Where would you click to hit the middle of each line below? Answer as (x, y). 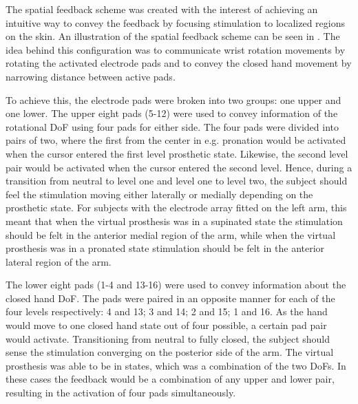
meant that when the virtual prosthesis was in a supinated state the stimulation (174, 221)
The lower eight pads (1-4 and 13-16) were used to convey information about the (176, 285)
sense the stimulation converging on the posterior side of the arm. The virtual (170, 352)
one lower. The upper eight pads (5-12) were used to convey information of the (172, 113)
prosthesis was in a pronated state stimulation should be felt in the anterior (165, 248)
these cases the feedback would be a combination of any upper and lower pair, (170, 379)
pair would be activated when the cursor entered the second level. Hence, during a (179, 167)
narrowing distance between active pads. (91, 76)
